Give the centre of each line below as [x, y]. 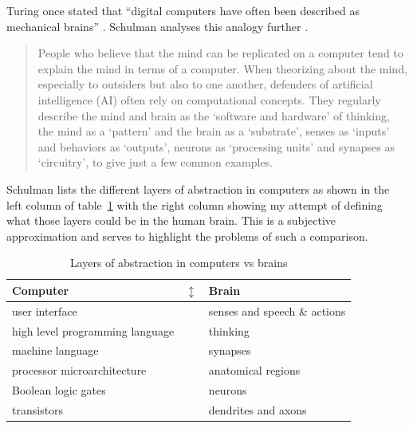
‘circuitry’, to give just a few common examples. [155, 162]
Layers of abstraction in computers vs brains [179, 263]
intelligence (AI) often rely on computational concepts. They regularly [209, 99]
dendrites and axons [258, 409]
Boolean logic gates [59, 390]
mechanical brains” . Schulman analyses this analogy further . [157, 26]
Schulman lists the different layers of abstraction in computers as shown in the [198, 188]
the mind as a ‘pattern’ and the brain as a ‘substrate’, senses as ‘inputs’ [214, 131]
